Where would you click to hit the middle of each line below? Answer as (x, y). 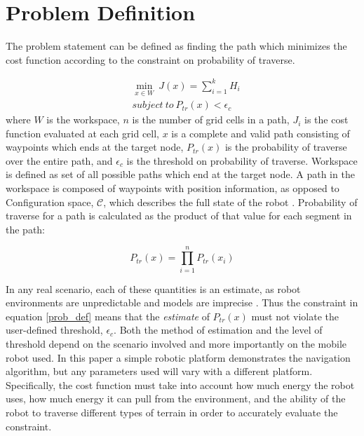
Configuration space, (50, 202)
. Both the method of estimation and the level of (218, 330)
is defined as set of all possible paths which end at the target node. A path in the (180, 174)
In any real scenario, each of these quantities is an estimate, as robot (153, 288)
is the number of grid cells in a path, (211, 120)
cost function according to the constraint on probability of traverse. (150, 59)
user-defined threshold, (54, 330)
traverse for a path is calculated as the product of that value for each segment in (179, 216)
